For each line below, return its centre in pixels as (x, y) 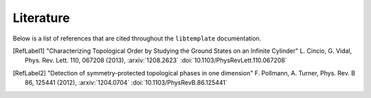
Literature (41, 18)
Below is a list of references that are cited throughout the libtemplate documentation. (137, 38)
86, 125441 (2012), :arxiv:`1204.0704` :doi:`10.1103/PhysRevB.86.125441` (126, 83)
